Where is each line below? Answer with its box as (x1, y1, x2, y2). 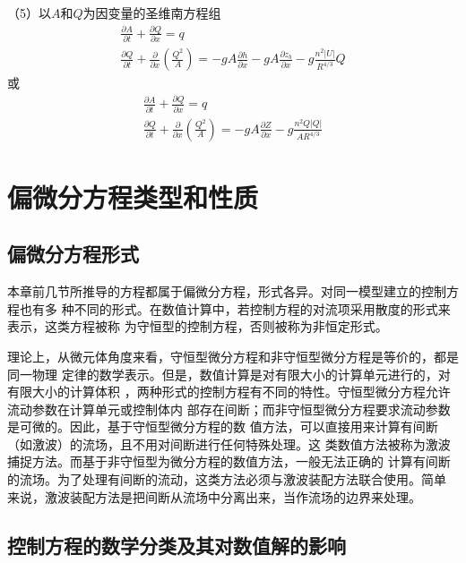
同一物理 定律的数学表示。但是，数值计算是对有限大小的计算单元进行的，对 (7, 364, 451, 383)
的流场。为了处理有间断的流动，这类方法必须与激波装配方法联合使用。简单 (7, 470, 446, 489)
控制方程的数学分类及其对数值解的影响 (7, 531, 346, 559)
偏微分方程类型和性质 (7, 178, 259, 215)
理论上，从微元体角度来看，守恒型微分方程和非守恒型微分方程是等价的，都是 (7, 346, 459, 365)
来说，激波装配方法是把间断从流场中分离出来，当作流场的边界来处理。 (7, 487, 421, 506)
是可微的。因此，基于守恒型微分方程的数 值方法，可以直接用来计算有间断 (7, 417, 438, 436)
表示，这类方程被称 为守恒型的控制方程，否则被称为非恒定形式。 (7, 317, 388, 336)
